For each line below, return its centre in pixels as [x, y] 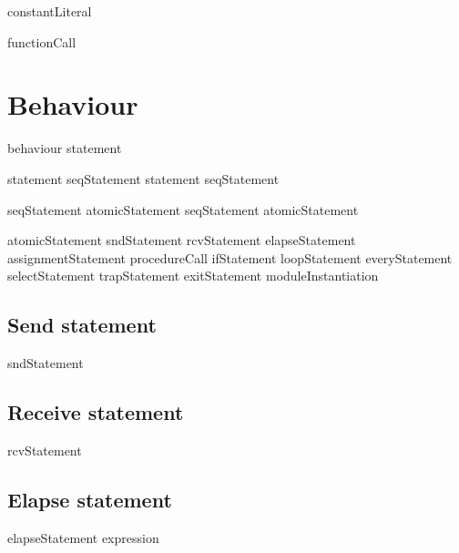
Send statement [82, 325]
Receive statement [96, 412]
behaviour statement [65, 148]
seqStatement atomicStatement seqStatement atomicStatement [183, 209]
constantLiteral [50, 11]
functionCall [42, 41]
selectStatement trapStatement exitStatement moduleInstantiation [193, 276]
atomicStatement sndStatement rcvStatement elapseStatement [182, 240]
